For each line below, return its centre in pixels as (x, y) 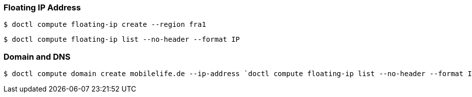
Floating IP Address (42, 7)
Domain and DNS (37, 56)
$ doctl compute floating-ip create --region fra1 (105, 25)
